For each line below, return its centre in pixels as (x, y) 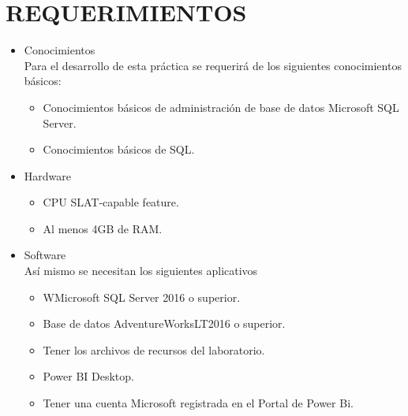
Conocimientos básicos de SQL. (119, 149)
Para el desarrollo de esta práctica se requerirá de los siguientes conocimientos (213, 65)
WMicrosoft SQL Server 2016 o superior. (142, 297)
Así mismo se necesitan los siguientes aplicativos (141, 271)
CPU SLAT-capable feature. (111, 202)
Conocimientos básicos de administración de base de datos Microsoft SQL (221, 107)
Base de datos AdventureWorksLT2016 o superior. (164, 323)
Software (45, 255)
